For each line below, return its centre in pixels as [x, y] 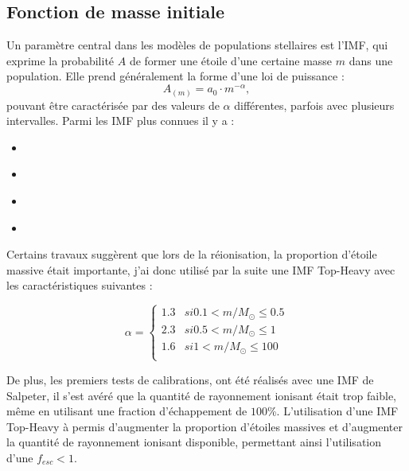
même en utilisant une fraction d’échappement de [127, 411]
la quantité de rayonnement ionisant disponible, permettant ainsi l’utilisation [194, 442]
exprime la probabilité [60, 60]
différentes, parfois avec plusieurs [314, 105]
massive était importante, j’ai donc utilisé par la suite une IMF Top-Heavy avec [201, 269]
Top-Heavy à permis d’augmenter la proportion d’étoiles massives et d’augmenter [204, 426]
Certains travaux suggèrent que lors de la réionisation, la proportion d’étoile [192, 254]
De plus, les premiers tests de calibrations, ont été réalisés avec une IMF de [190, 379]
